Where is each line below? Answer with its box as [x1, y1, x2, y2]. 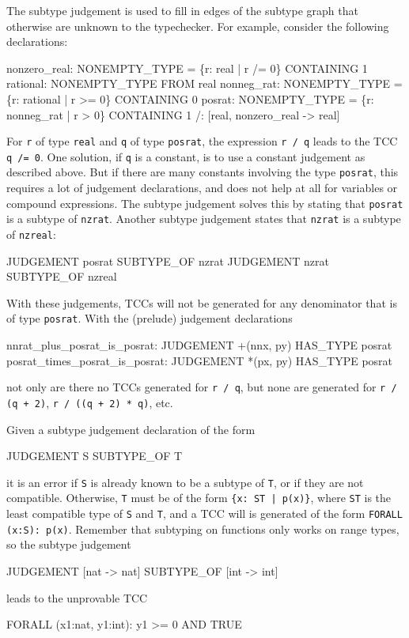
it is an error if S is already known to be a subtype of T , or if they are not [6, 474, 364, 490]
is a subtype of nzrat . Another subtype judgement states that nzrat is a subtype [6, 210, 401, 227]
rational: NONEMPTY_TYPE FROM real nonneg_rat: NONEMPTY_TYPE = [6, 75, 403, 92]
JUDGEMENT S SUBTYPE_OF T [6, 447, 183, 464]
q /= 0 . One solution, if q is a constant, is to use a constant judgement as [6, 148, 365, 164]
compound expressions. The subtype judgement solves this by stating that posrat [6, 194, 403, 211]
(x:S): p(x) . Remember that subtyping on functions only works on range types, [6, 520, 400, 537]
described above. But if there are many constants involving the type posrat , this [6, 164, 399, 180]
